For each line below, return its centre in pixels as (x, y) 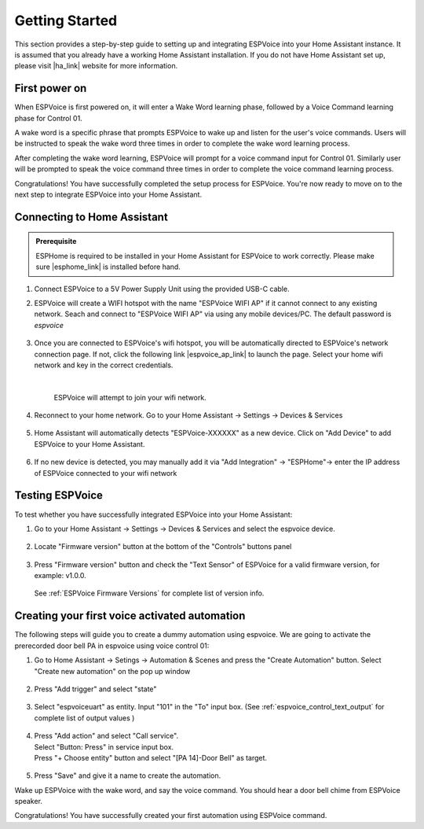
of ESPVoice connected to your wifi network (106, 473)
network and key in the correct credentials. (104, 365)
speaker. (29, 801)
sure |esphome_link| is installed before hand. (108, 267)
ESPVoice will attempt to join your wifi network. (130, 397)
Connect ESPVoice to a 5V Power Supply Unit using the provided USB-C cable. (162, 289)
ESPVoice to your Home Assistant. (90, 444)
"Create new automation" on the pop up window (112, 671)
